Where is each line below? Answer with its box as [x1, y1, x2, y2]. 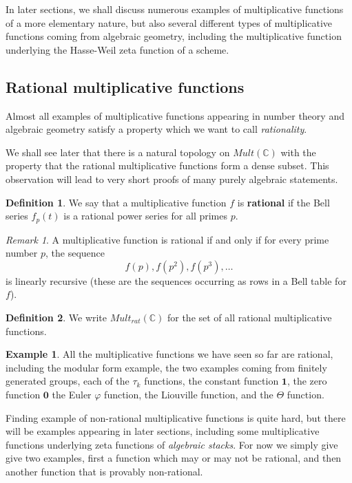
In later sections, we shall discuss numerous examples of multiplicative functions [6, 2, 344, 16]
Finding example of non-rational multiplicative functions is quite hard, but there [6, 410, 346, 425]
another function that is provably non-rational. [6, 464, 203, 478]
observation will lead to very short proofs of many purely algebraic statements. [6, 171, 338, 186]
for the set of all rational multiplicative [167, 310, 332, 324]
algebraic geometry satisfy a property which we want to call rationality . [6, 122, 307, 136]
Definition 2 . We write [6, 310, 107, 324]
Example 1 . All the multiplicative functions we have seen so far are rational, [6, 347, 333, 361]
